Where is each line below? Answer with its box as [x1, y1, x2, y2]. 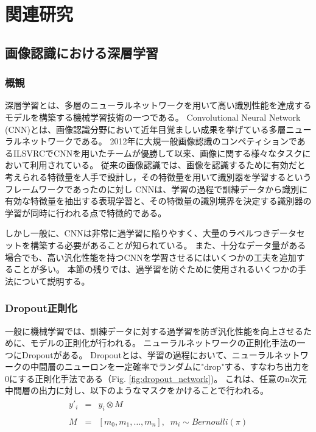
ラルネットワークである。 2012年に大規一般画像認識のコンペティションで [5, 135, 297, 147]
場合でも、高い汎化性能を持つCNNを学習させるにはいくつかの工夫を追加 [5, 250, 297, 263]
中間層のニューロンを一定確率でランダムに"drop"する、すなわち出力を [30, 360, 310, 373]
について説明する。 [13, 274, 90, 287]
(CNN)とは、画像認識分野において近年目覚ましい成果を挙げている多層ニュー [5, 122, 312, 135]
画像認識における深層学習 [5, 43, 158, 62]
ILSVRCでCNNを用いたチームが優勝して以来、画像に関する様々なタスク [13, 146, 303, 159]
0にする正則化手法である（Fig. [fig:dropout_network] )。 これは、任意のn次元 [5, 372, 307, 384]
